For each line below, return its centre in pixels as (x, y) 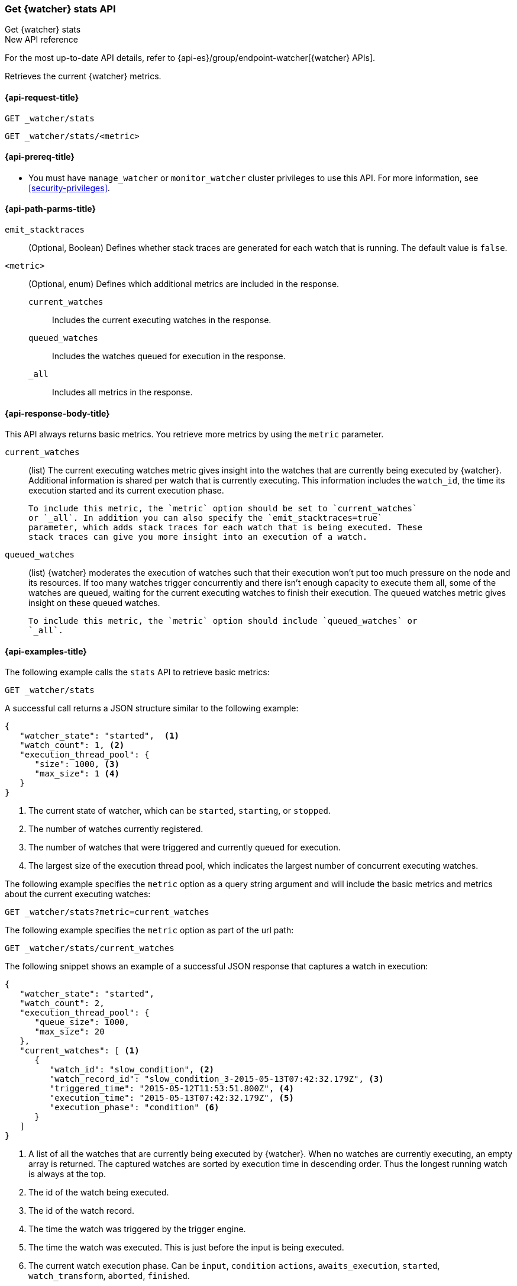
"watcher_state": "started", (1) (100, 736)
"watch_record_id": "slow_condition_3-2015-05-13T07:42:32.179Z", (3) (217, 1079)
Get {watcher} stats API (60, 9)
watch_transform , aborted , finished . (109, 1276)
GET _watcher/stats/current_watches (90, 948)
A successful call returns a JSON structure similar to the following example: (152, 708)
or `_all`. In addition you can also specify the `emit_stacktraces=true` (206, 518)
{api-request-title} (42, 97)
